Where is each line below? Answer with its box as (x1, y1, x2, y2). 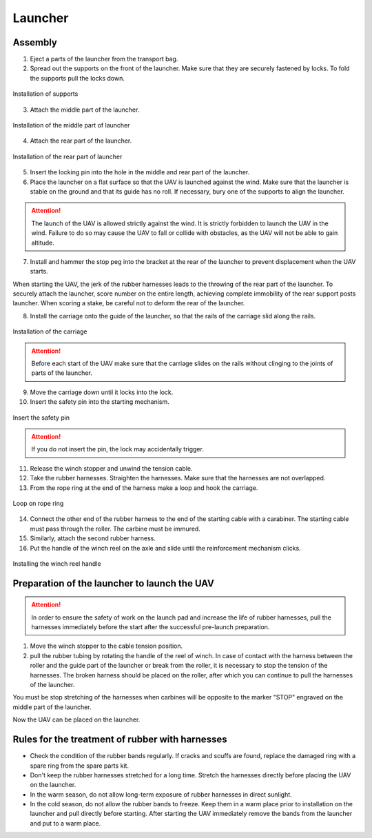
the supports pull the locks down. (30, 74, 125, 82)
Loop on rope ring (12, 499, 64, 507)
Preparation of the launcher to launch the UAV (12, 578, 215, 589)
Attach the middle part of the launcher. (30, 105, 140, 114)
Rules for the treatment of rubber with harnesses (12, 734, 227, 746)
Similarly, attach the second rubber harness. (30, 534, 156, 542)
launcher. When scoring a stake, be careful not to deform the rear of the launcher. (12, 299, 245, 307)
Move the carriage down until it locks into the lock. (30, 388, 174, 396)
